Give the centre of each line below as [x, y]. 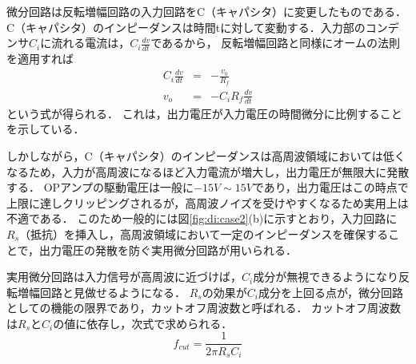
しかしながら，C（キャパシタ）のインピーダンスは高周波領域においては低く [206, 155]
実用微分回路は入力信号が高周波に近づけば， [124, 277]
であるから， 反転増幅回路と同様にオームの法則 [275, 43]
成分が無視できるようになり [326, 277]
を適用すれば [40, 59]
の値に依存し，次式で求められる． [143, 323]
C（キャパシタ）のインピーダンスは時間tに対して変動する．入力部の [186, 27]
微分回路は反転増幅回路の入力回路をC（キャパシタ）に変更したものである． [206, 11]
